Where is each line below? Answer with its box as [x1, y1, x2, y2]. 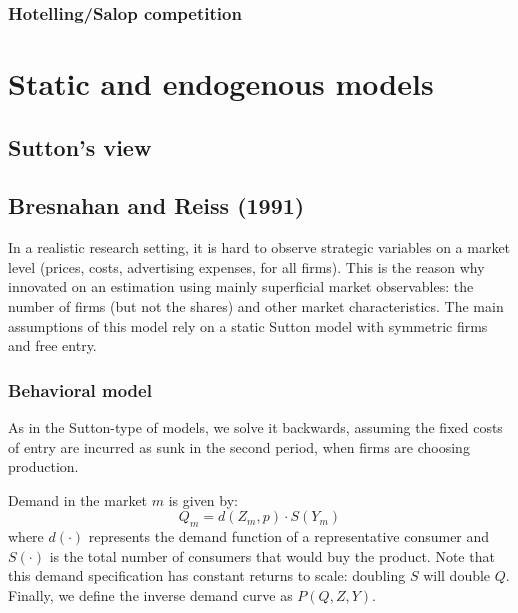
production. [8, 456, 79, 477]
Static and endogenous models [8, 63, 434, 104]
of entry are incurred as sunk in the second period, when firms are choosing [8, 436, 470, 457]
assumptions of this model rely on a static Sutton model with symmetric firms [8, 315, 488, 336]
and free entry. [8, 335, 97, 356]
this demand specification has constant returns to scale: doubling [8, 565, 406, 586]
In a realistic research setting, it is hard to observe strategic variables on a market [8, 237, 511, 258]
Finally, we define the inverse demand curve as [8, 584, 293, 605]
